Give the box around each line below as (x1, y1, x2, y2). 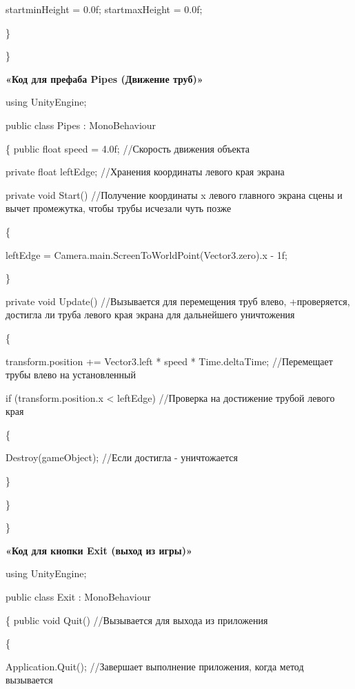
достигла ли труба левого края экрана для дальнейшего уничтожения (6, 307, 295, 322)
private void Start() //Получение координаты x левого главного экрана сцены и (6, 187, 343, 202)
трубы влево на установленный (6, 367, 136, 382)
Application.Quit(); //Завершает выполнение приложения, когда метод (6, 659, 304, 673)
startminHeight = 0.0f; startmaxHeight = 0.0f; (6, 2, 203, 16)
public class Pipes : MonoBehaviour (6, 117, 156, 132)
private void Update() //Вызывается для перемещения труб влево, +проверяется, (6, 293, 350, 308)
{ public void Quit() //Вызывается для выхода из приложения (6, 612, 268, 627)
